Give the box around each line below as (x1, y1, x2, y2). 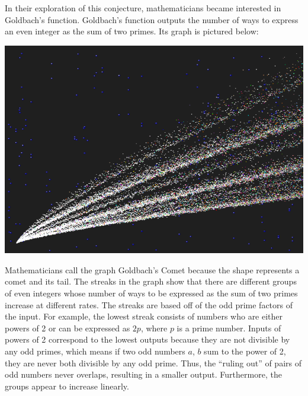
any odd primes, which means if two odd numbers (5, 345, 185, 357)
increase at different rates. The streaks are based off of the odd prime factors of (5, 298, 293, 311)
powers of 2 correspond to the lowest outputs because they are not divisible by (5, 333, 290, 346)
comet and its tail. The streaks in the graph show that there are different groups (5, 275, 297, 288)
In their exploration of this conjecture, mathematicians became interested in (5, 2, 281, 14)
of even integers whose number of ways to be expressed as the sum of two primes (5, 287, 298, 299)
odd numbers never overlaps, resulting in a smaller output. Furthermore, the (5, 368, 282, 381)
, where (140, 321, 168, 334)
